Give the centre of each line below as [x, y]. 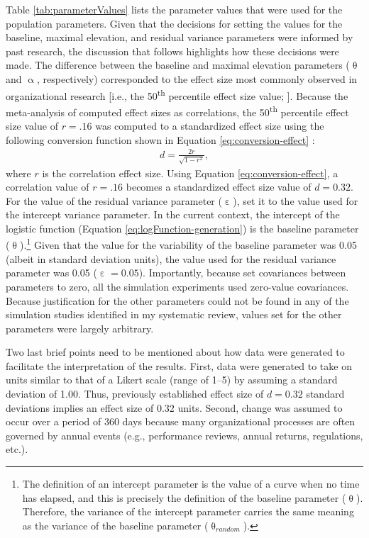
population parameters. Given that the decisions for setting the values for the [174, 23]
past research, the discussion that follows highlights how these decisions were [172, 51]
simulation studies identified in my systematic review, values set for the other [174, 314]
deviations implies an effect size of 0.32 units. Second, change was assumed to [174, 407]
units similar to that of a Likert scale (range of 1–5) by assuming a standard [172, 380]
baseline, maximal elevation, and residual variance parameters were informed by [180, 37]
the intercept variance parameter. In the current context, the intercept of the [173, 214]
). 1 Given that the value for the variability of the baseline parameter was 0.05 [188, 244]
